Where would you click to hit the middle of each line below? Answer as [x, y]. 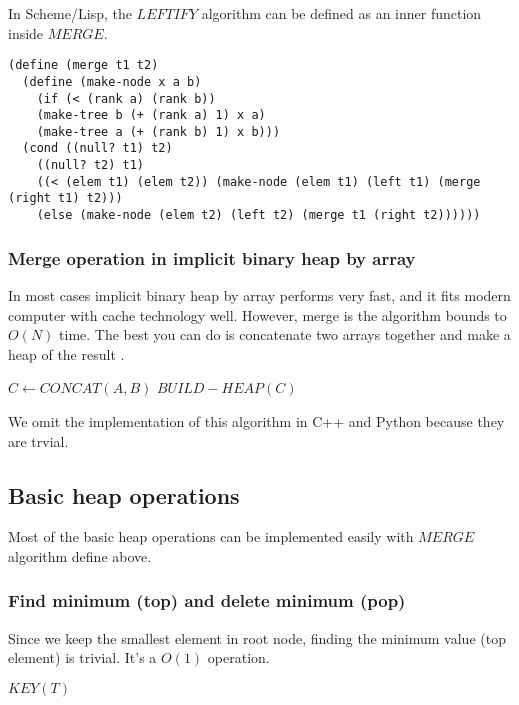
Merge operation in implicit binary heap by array [212, 257]
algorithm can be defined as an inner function [341, 13]
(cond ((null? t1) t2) [97, 148]
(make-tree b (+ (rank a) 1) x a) [151, 115]
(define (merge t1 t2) [83, 65]
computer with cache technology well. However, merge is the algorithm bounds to [257, 314]
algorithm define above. [80, 555]
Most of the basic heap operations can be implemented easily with [211, 536]
